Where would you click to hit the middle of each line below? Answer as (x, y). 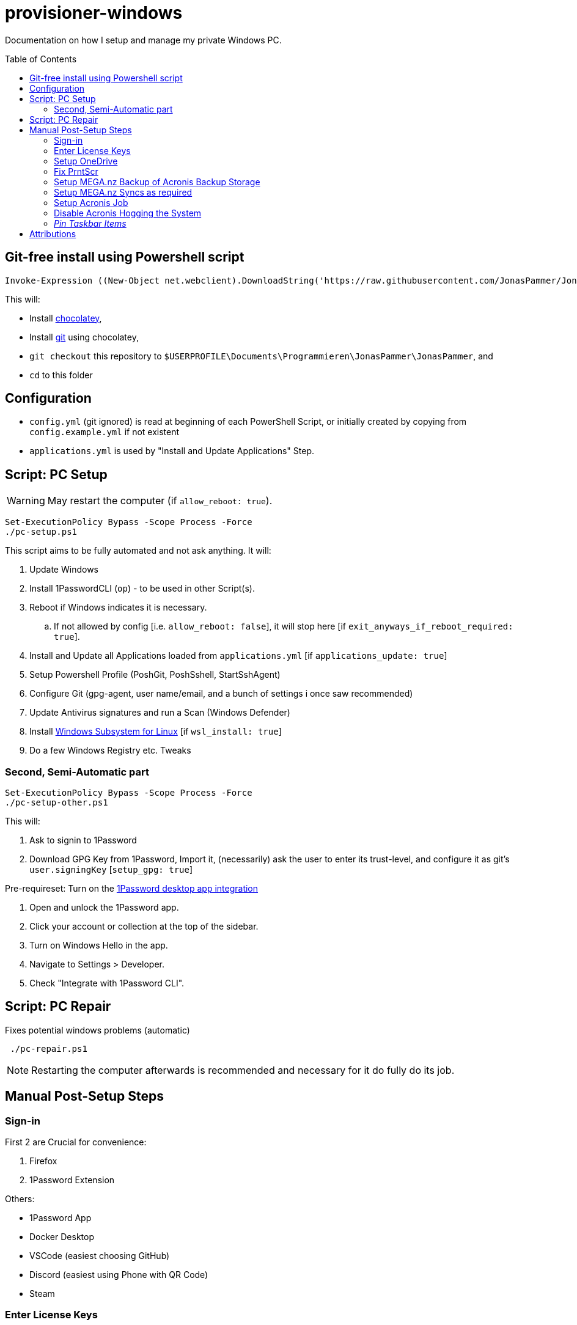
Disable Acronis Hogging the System (128, 213)
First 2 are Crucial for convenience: (76, 1142)
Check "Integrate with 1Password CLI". (107, 983)
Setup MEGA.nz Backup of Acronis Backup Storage (157, 182)
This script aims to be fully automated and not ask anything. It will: (138, 551)
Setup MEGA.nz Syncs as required (123, 192)
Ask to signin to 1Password (83, 840)
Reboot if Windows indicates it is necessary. (118, 607)
